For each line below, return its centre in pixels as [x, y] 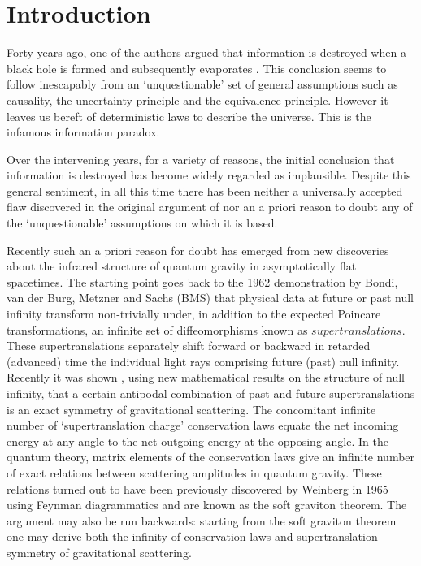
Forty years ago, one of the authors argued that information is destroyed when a [206, 52]
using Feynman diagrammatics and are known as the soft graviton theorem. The [207, 505]
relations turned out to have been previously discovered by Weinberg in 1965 [197, 488]
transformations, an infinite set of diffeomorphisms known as [157, 329]
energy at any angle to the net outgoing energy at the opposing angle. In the [197, 441]
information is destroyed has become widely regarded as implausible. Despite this [209, 175]
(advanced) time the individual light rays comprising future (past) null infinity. [203, 361]
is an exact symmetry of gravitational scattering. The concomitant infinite [191, 409]
